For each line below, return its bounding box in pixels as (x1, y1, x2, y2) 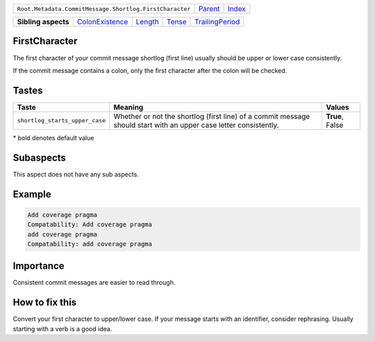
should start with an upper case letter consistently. (113, 120, 279, 130)
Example (12, 188, 51, 200)
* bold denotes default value (12, 133, 94, 142)
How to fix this (12, 297, 77, 308)
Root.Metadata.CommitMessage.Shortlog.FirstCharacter (17, 5, 191, 13)
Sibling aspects (17, 17, 69, 26)
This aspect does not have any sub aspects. (12, 170, 139, 178)
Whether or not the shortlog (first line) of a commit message (113, 111, 310, 121)
